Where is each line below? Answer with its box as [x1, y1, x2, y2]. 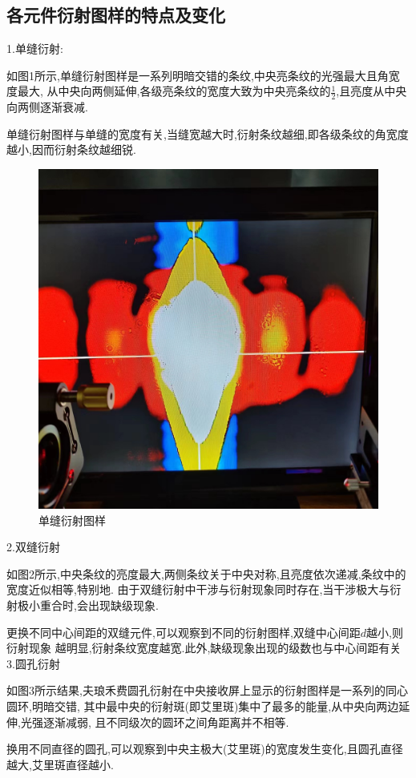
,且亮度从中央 [336, 83, 407, 99]
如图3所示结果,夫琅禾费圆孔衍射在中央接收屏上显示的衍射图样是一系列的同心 [6, 682, 408, 699]
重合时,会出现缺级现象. [39, 596, 159, 613]
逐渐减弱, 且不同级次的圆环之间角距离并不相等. [42, 713, 289, 730]
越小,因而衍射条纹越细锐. [6, 141, 136, 158]
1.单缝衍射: [6, 40, 63, 57]
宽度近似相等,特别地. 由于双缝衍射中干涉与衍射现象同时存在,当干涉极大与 [6, 581, 390, 598]
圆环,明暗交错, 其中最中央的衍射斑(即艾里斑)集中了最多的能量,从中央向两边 [6, 697, 399, 714]
